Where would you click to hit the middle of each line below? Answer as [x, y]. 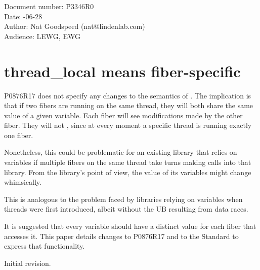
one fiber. [19, 135]
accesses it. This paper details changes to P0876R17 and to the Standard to [121, 236]
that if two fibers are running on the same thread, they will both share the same [129, 105]
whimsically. [23, 182]
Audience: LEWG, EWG [42, 36]
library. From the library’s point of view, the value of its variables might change [128, 172]
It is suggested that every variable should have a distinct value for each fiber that [130, 226]
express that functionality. [45, 246]
